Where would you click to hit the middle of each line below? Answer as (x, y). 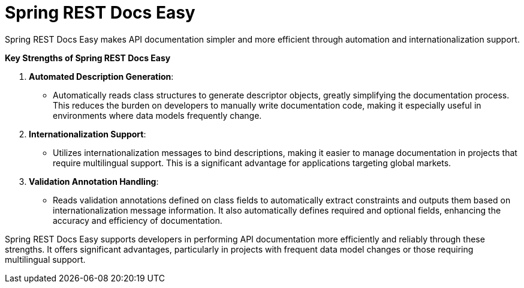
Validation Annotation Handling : (94, 181)
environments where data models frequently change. (157, 115)
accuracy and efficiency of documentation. (138, 220)
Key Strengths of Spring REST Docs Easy (88, 58)
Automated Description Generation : (101, 76)
